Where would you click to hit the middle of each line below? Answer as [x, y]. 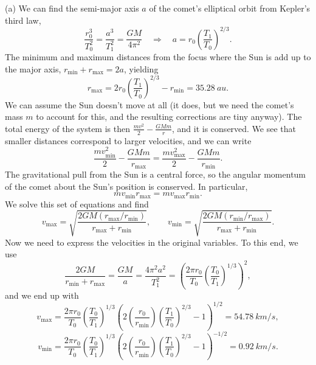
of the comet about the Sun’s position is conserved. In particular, [126, 186]
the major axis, [33, 68]
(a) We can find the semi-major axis [72, 8]
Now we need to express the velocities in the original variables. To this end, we [152, 242]
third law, [23, 20]
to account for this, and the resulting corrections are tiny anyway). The [169, 116]
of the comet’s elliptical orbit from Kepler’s [230, 8]
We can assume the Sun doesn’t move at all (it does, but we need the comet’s [149, 104]
